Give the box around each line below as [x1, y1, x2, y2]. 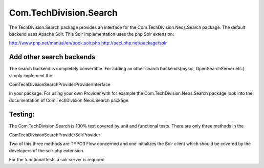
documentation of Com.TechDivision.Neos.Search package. [9, 97, 130, 103]
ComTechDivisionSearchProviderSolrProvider [9, 132, 100, 138]
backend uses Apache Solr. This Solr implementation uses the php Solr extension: [9, 31, 174, 37]
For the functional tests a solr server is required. [9, 157, 106, 163]
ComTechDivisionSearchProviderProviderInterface [9, 82, 111, 87]
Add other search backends [9, 53, 95, 61]
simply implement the [9, 72, 52, 78]
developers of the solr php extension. [9, 147, 85, 153]
